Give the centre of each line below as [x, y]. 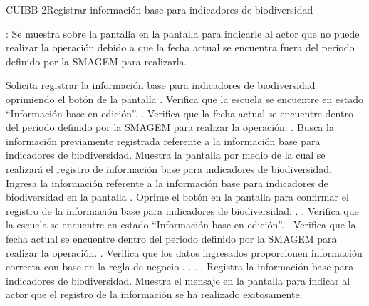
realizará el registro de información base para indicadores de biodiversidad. [169, 168]
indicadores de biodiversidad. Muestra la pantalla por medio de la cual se [166, 155]
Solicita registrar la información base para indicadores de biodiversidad [161, 85]
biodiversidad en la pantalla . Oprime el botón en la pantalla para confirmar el [177, 197]
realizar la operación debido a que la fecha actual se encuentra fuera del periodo [180, 47]
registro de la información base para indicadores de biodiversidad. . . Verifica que [182, 210]
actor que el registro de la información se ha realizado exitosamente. [154, 294]
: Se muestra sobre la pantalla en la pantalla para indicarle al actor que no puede [183, 33]
